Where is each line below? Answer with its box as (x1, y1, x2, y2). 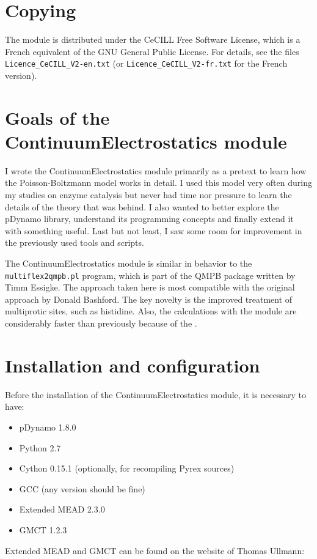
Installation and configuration (5, 352, 260, 377)
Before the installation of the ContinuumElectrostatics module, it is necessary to (5, 388, 306, 401)
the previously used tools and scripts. (5, 236, 144, 249)
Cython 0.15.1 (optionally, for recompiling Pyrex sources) (19, 462, 235, 475)
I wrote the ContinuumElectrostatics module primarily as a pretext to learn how (5, 164, 307, 177)
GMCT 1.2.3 (19, 523, 67, 536)
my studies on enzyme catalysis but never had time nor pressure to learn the (5, 188, 292, 201)
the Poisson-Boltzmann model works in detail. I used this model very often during (5, 176, 312, 189)
